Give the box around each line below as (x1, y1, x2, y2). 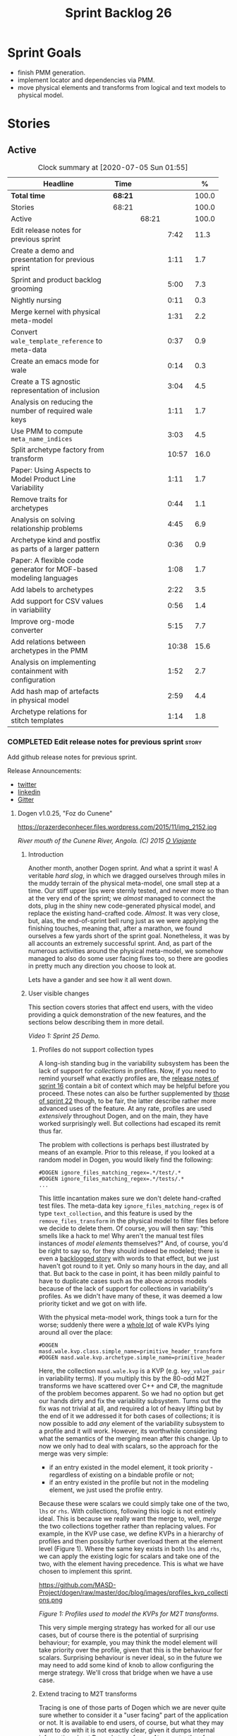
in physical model (11, 695, 69, 705)
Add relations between (11, 636, 86, 646)
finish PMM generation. (17, 68, 86, 76)
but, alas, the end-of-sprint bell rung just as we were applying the (28, 917, 219, 925)
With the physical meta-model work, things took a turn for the (38, 1313, 218, 1322)
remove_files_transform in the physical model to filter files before (38, 1216, 229, 1226)
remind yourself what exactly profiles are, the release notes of (38, 1074, 219, 1083)
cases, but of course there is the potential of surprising (38, 1631, 199, 1640)
